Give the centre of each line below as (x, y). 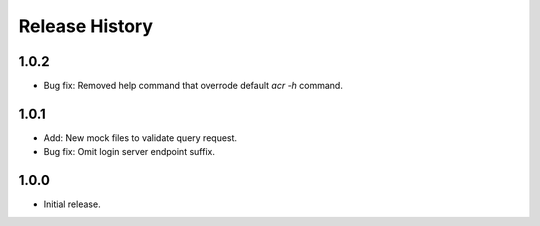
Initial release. (72, 204)
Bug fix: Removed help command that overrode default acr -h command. (193, 86)
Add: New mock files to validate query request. (140, 137)
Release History (86, 26)
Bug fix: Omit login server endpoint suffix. (129, 152)
